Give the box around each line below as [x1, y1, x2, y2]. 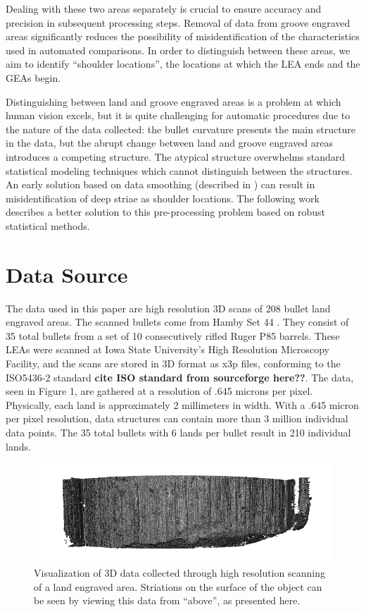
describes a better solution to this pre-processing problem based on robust [6, 204, 325, 219]
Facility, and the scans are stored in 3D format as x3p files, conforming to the [6, 356, 341, 370]
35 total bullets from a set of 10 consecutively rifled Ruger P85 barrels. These [6, 328, 340, 343]
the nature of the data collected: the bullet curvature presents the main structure [6, 121, 356, 136]
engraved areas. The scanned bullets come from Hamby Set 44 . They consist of [6, 314, 349, 329]
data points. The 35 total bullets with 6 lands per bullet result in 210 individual [6, 424, 351, 439]
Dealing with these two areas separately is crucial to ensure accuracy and [6, 1, 322, 16]
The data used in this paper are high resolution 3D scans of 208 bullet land [6, 300, 331, 315]
